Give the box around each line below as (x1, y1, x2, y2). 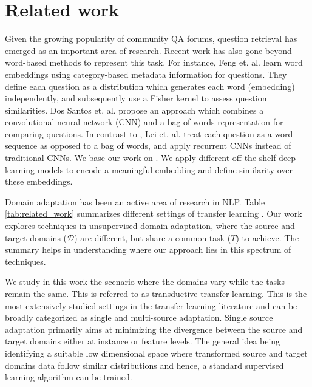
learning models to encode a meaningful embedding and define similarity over (5, 163, 293, 176)
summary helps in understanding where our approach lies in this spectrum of (5, 243, 291, 256)
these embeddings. (5, 175, 73, 188)
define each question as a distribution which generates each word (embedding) (5, 80, 295, 92)
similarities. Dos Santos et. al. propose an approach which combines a (5, 103, 264, 116)
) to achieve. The (236, 231, 299, 244)
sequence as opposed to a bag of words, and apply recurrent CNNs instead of (5, 139, 291, 152)
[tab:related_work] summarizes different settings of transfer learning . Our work (5, 207, 302, 220)
